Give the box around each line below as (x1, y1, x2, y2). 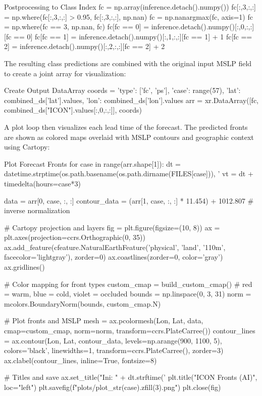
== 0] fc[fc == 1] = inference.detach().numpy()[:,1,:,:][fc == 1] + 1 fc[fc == (14, 31, 252, 41)
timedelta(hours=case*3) (4, 178, 81, 188)
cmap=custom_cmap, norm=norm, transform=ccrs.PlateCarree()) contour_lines (4, 325, 255, 336)
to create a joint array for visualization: (4, 68, 126, 78)
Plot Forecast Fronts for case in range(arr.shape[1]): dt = (4, 158, 181, 169)
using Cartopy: (4, 141, 50, 152)
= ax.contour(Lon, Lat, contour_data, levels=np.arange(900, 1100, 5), (4, 335, 222, 345)
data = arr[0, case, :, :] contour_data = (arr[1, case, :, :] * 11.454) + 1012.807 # (4, 195, 254, 206)
